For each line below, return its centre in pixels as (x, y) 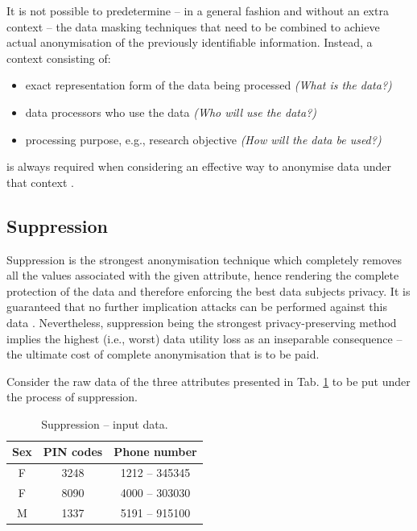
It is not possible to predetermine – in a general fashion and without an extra (198, 10)
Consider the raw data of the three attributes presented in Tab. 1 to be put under (208, 381)
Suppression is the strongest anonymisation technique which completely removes (204, 259)
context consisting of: (59, 58)
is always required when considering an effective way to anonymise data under (199, 166)
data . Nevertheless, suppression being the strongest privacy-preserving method (202, 322)
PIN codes (73, 452)
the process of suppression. (72, 397)
